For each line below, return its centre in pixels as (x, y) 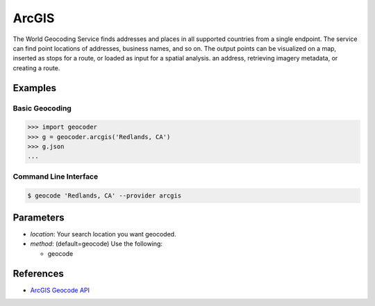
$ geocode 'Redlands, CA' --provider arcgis (105, 195)
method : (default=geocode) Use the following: (97, 244)
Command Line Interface (56, 176)
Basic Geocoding (42, 108)
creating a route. (36, 68)
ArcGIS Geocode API (60, 290)
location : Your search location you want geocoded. (103, 234)
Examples (35, 88)
